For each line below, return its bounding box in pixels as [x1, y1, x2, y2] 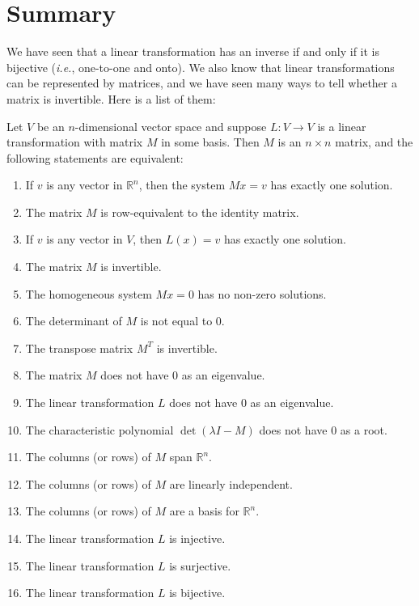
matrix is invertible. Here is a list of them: [6, 90, 216, 107]
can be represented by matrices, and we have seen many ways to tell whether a [6, 74, 397, 91]
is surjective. [169, 557, 231, 574]
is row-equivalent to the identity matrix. [100, 203, 299, 220]
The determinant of [25, 312, 122, 329]
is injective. [169, 530, 226, 546]
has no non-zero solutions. [197, 285, 327, 302]
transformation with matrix [6, 133, 143, 150]
